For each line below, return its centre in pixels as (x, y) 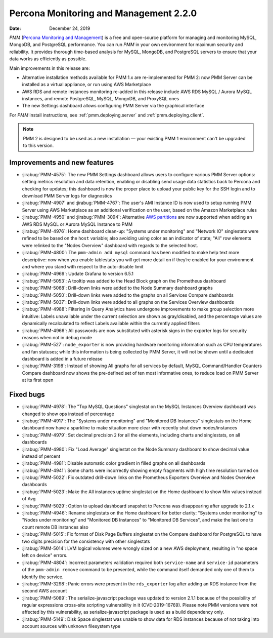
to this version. (38, 146)
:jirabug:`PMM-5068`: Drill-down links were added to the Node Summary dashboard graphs (118, 288)
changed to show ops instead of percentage (68, 414)
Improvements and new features (62, 162)
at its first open (38, 380)
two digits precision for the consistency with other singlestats (86, 541)
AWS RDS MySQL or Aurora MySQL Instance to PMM (77, 224)
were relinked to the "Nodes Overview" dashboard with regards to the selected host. (110, 245)
